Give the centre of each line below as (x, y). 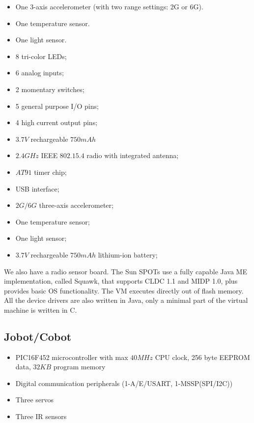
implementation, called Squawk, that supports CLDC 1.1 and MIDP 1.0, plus (121, 281)
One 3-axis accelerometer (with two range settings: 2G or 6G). (109, 6)
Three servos (35, 400)
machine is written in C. (41, 309)
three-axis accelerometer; (76, 205)
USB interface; (37, 188)
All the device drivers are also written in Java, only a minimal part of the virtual (126, 300)
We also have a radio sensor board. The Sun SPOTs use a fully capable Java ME (126, 271)
